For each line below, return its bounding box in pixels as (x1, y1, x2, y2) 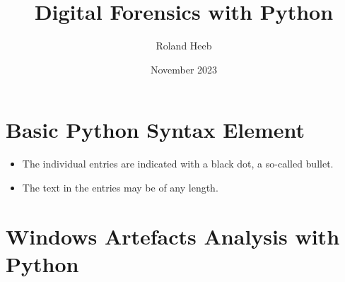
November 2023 (150, 61, 218, 76)
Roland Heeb (156, 38, 212, 53)
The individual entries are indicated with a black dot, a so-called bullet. (22, 156, 334, 171)
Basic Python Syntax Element (6, 115, 305, 144)
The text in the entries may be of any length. (22, 180, 218, 194)
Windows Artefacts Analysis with (6, 221, 340, 250)
